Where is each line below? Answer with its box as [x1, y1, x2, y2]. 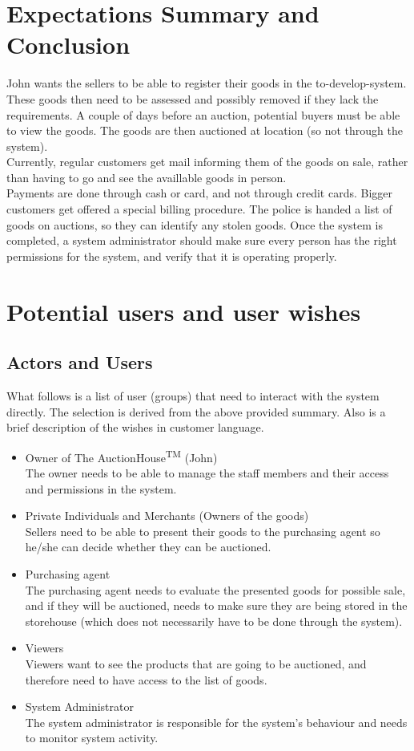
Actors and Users [6, 350, 153, 375]
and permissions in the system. [25, 480, 177, 497]
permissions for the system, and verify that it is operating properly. [6, 247, 337, 264]
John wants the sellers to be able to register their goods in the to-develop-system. [6, 75, 407, 91]
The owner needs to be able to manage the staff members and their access [25, 465, 389, 481]
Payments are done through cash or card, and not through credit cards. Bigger [6, 185, 393, 201]
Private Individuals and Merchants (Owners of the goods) [25, 507, 309, 524]
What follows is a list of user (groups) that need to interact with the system [6, 388, 380, 404]
